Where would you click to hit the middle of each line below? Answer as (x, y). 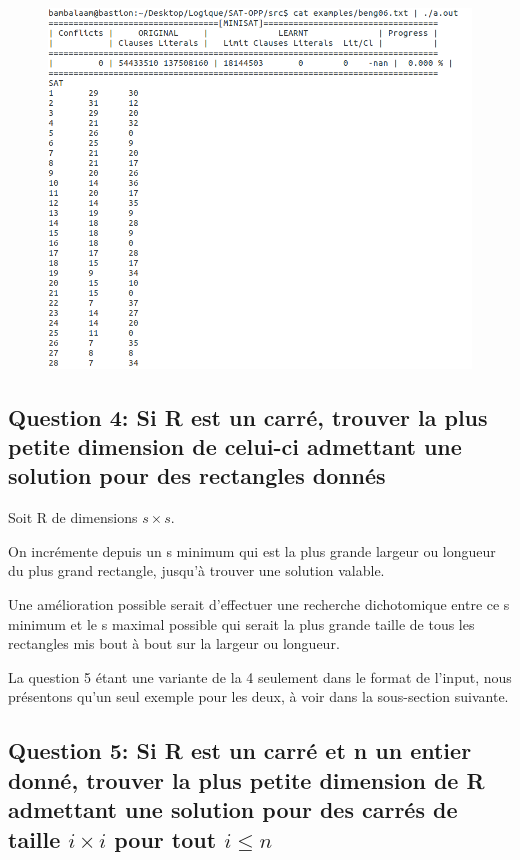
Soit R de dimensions (73, 517)
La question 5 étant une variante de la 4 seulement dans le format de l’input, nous (260, 676)
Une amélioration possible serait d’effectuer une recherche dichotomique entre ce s (259, 604)
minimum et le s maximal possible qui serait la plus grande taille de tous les (241, 623)
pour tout (165, 838)
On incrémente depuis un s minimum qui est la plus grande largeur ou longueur (252, 550)
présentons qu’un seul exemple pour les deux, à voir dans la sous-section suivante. (258, 696)
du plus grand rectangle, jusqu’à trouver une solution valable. (196, 570)
